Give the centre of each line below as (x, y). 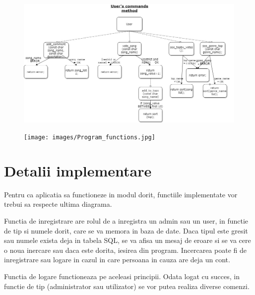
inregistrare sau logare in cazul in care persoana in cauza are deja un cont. (117, 260)
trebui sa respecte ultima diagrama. (58, 204)
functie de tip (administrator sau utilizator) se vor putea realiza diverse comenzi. (127, 286)
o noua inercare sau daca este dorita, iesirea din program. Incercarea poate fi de (125, 250)
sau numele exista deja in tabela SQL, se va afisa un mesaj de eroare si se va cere (127, 240)
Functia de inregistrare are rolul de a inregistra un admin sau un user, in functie (126, 220)
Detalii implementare (78, 170)
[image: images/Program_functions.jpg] (90, 137)
